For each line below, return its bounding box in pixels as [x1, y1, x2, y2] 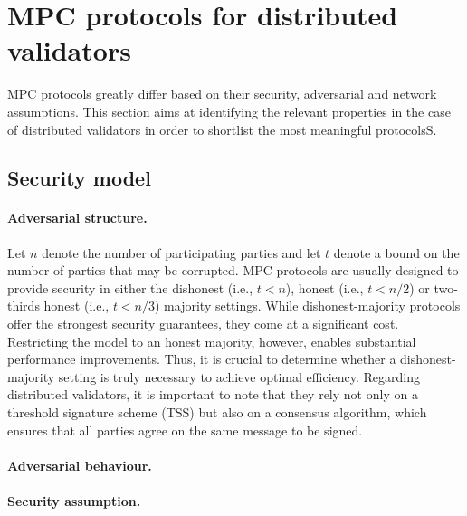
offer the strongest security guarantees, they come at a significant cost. [7, 314, 399, 333]
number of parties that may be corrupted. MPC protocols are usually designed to [7, 261, 459, 280]
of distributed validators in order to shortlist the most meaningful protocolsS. [7, 119, 437, 139]
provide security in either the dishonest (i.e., [7, 278, 253, 297]
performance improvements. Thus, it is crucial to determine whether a [7, 349, 396, 368]
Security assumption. [7, 491, 141, 510]
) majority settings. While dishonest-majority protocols [155, 296, 461, 315]
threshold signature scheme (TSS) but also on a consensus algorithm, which [7, 403, 427, 422]
